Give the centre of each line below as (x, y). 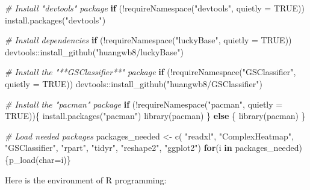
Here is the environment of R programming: (86, 179)
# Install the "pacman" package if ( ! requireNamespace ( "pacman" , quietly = (144, 104)
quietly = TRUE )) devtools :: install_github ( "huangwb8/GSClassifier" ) (134, 83)
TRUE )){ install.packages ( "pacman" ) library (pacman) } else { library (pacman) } (155, 116)
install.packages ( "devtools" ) (55, 20)
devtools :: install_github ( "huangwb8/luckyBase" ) (94, 51)
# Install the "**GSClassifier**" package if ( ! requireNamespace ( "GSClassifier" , (150, 72)
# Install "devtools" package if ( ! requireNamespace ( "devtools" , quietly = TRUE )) (155, 8)
